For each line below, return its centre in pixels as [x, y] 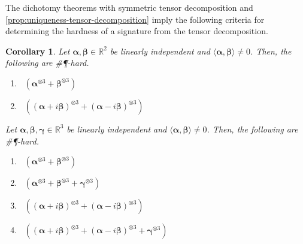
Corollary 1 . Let [38, 51]
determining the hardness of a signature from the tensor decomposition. [137, 31]
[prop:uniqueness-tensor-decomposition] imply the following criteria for [135, 19]
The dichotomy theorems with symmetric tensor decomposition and [129, 7]
